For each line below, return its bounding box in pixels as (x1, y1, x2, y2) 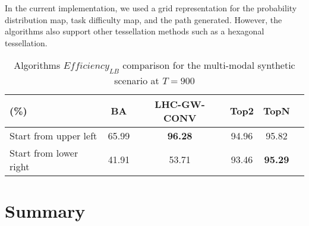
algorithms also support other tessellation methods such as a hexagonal (5, 25, 264, 37)
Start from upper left (10, 128, 97, 142)
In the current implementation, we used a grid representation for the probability (5, 2, 297, 14)
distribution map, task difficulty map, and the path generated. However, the (5, 13, 282, 26)
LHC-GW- (154, 97, 205, 111)
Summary (5, 198, 86, 222)
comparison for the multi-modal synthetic (122, 58, 295, 72)
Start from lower (10, 145, 78, 160)
